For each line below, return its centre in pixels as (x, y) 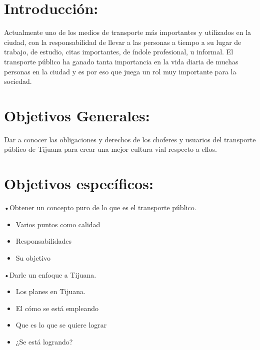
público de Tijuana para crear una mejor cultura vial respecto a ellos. (110, 149)
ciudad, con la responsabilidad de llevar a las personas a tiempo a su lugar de (123, 42)
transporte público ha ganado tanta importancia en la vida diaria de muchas (121, 61)
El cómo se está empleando (57, 308)
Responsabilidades (44, 241)
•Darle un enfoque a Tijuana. (50, 274)
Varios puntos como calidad (58, 224)
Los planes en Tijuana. (50, 291)
